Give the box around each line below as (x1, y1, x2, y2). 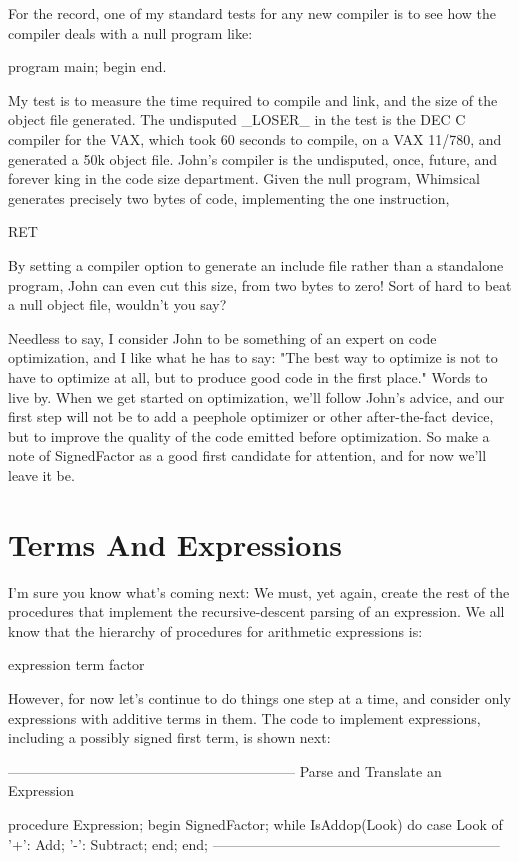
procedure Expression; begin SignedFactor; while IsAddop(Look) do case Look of (8, 813, 503, 834)
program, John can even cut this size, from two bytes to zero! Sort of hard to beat (8, 274, 512, 295)
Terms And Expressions (8, 523, 342, 564)
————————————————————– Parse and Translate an (8, 760, 442, 781)
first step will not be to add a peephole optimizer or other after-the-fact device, (8, 406, 494, 427)
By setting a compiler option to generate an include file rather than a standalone (8, 254, 504, 275)
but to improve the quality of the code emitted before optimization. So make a (8, 425, 490, 446)
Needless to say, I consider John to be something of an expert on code (8, 327, 437, 348)
